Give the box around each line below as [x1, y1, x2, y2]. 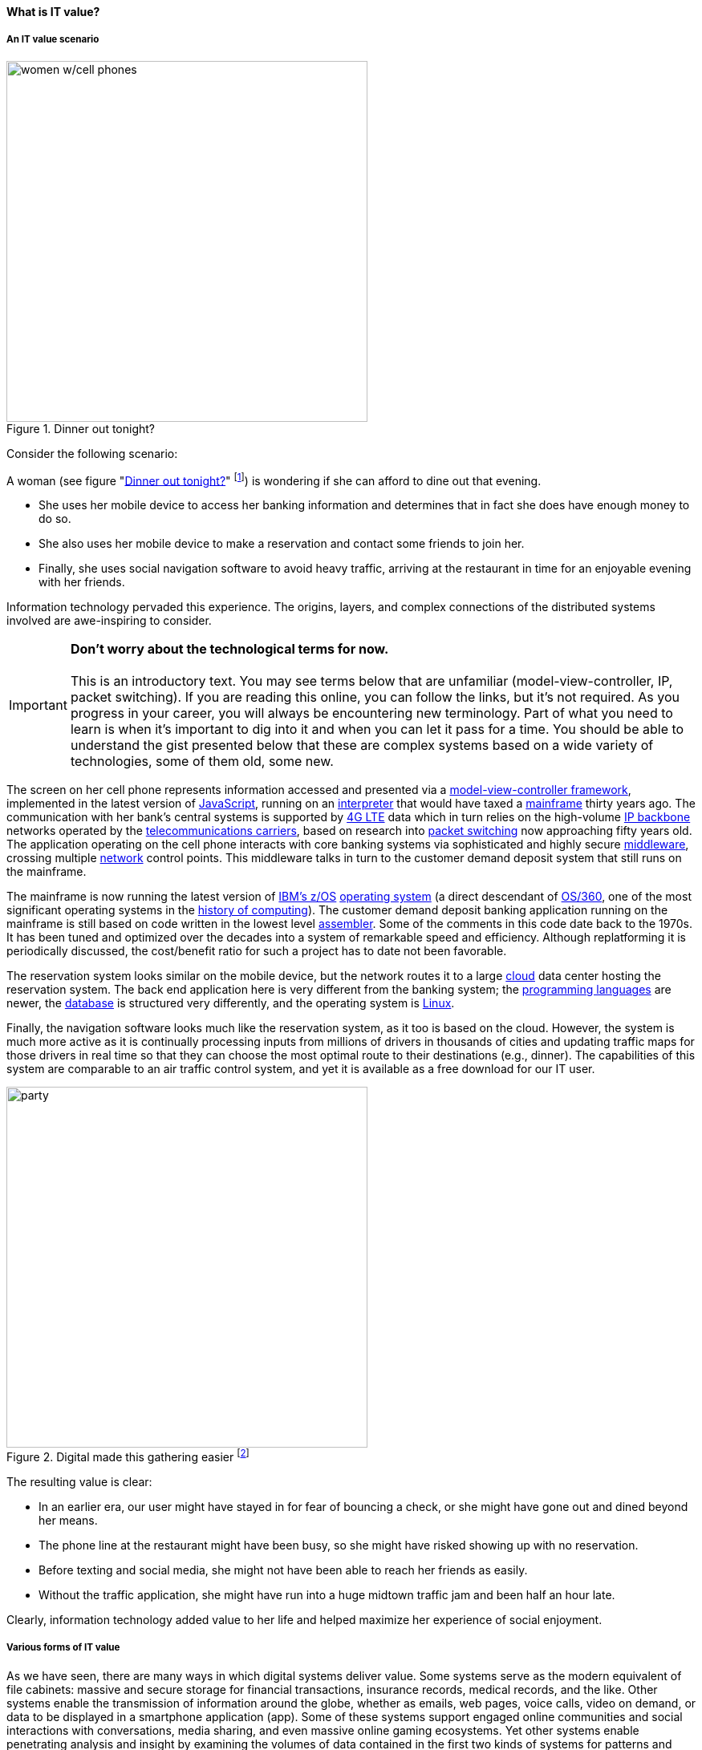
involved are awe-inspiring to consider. [6, 614, 212, 628]
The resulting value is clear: [6, 1475, 152, 1489]
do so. [39, 512, 71, 526]
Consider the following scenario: [6, 446, 178, 460]
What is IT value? [6, 5, 100, 18]
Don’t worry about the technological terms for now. [70, 641, 389, 658]
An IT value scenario [6, 34, 99, 46]
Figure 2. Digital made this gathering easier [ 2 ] [6, 1448, 250, 1464]
